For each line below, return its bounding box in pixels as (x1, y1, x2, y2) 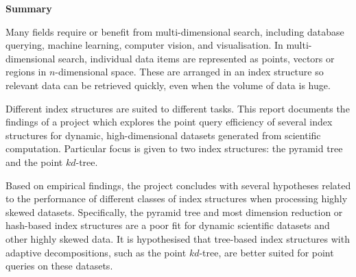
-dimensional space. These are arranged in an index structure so (55, 64, 324, 79)
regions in (5, 64, 47, 79)
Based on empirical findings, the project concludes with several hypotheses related (5, 178, 351, 192)
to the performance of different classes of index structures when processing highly (5, 191, 348, 206)
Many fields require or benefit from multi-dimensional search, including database (5, 24, 344, 38)
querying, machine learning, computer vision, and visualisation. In (5, 38, 283, 52)
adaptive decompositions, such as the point (5, 245, 187, 259)
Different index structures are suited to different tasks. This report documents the (5, 101, 350, 115)
